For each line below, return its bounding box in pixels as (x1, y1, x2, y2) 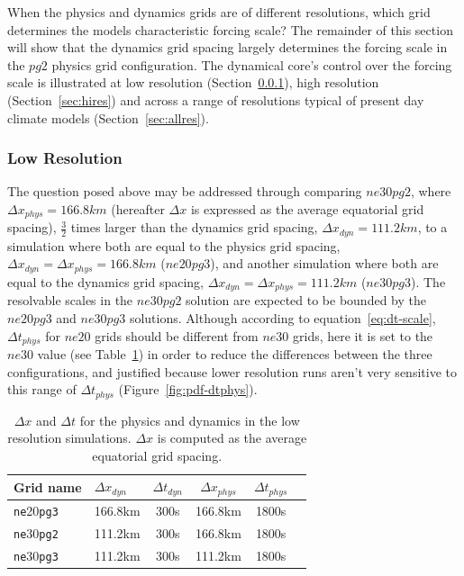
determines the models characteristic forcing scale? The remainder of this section (7, 20, 453, 39)
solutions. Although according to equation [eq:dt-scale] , (129, 308, 436, 327)
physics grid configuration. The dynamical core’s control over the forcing (51, 55, 452, 74)
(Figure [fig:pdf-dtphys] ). (118, 380, 258, 399)
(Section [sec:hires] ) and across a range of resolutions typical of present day (7, 90, 424, 109)
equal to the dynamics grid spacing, (7, 272, 204, 291)
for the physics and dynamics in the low (79, 410, 300, 429)
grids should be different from (95, 326, 259, 345)
